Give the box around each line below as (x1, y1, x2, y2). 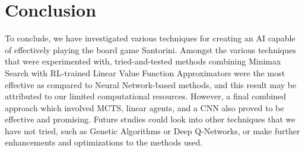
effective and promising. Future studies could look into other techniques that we (5, 113, 296, 125)
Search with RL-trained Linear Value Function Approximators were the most (5, 66, 285, 79)
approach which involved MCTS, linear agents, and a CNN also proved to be (5, 101, 284, 114)
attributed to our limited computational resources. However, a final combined (5, 90, 287, 102)
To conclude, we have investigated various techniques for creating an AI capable (5, 32, 296, 44)
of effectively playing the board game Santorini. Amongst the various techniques (5, 43, 296, 56)
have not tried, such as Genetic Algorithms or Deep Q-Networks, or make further (5, 124, 300, 137)
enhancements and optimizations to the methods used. (5, 136, 203, 148)
